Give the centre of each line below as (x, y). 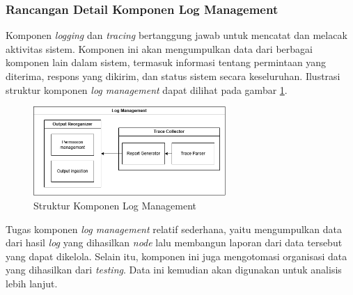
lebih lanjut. (32, 283)
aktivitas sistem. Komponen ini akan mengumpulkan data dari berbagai (159, 48)
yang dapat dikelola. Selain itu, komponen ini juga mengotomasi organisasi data (176, 256)
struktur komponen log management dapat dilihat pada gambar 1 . (147, 89)
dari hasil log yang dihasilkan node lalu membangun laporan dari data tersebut (174, 242)
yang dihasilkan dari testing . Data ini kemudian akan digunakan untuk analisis (174, 270)
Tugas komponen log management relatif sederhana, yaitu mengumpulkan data (174, 229)
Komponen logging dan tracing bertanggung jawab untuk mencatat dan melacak (176, 35)
